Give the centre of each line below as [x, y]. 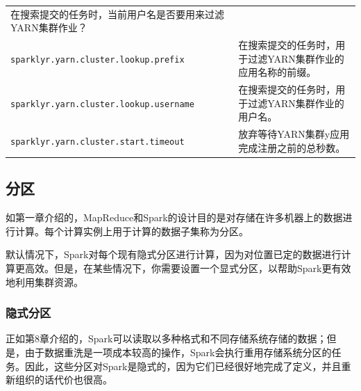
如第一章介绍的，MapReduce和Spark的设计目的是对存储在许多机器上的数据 [174, 217]
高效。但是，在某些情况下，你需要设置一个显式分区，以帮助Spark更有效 [188, 268]
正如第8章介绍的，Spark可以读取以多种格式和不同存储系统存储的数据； [166, 338]
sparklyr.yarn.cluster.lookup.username [102, 104]
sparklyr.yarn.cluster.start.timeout [98, 142]
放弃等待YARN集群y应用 [294, 134]
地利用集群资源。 [44, 281]
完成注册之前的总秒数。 [292, 147]
